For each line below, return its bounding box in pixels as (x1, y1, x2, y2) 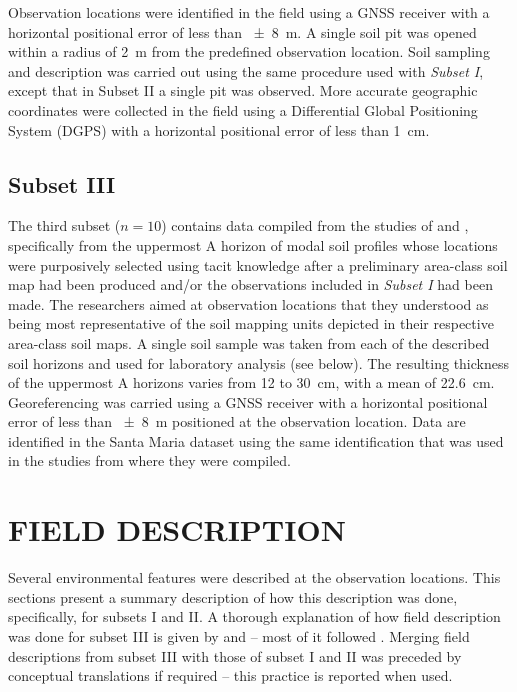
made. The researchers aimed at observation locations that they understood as (8, 293, 489, 314)
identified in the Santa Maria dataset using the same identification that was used (8, 430, 504, 451)
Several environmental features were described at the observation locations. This (8, 567, 501, 588)
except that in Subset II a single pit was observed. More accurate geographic (8, 80, 478, 101)
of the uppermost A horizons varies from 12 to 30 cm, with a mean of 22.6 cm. (8, 372, 495, 393)
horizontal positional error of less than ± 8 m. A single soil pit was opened (8, 21, 477, 42)
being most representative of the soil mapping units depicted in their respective (8, 313, 494, 334)
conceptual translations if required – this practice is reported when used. (8, 665, 453, 686)
